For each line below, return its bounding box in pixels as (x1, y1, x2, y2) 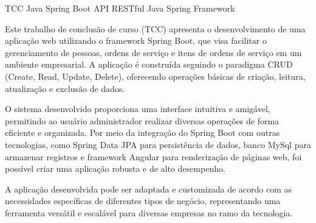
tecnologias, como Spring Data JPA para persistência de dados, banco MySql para (5, 138, 311, 150)
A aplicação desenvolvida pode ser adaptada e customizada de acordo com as (5, 182, 292, 195)
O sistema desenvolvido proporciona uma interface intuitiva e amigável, (5, 102, 270, 115)
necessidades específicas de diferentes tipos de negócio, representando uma (5, 194, 281, 207)
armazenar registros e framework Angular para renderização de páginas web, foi (5, 150, 302, 163)
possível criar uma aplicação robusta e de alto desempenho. (5, 162, 225, 175)
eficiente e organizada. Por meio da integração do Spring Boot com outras (5, 126, 280, 139)
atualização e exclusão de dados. (5, 82, 125, 94)
